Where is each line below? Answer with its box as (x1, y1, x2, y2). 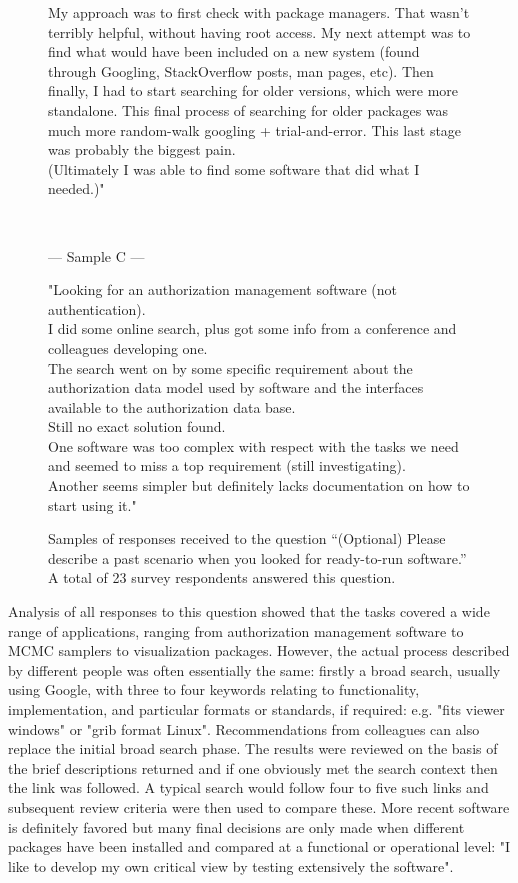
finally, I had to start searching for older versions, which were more (48, 80, 459, 101)
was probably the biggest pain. (48, 139, 236, 160)
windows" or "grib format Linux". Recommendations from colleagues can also (8, 718, 480, 739)
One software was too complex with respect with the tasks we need (48, 435, 459, 456)
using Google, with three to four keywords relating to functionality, (8, 679, 420, 700)
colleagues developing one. (48, 337, 208, 358)
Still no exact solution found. (48, 416, 226, 437)
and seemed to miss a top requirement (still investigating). (48, 455, 406, 476)
